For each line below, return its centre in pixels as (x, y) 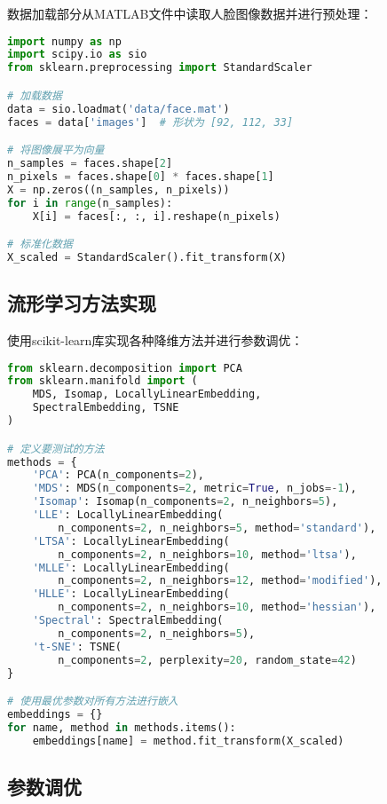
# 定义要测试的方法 (56, 449)
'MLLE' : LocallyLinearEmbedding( (131, 568)
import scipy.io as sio (77, 55)
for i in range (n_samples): (90, 203)
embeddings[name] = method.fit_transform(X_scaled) (188, 741)
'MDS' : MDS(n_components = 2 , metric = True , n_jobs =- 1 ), (194, 489)
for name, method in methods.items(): (122, 727)
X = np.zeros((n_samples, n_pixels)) (118, 189)
